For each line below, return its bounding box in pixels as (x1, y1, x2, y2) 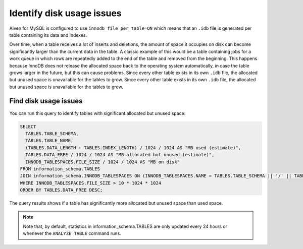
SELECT (20, 123, 36, 130)
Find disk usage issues (9, 97, 83, 105)
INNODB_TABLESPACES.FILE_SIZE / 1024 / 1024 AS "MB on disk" (25, 159, 180, 165)
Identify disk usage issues (9, 8, 122, 19)
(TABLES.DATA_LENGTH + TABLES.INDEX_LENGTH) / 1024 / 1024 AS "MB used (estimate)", (25, 145, 241, 151)
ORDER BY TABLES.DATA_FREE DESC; (20, 187, 103, 193)
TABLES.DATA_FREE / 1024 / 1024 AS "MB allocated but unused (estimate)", (25, 152, 215, 158)
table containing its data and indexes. (9, 32, 87, 38)
